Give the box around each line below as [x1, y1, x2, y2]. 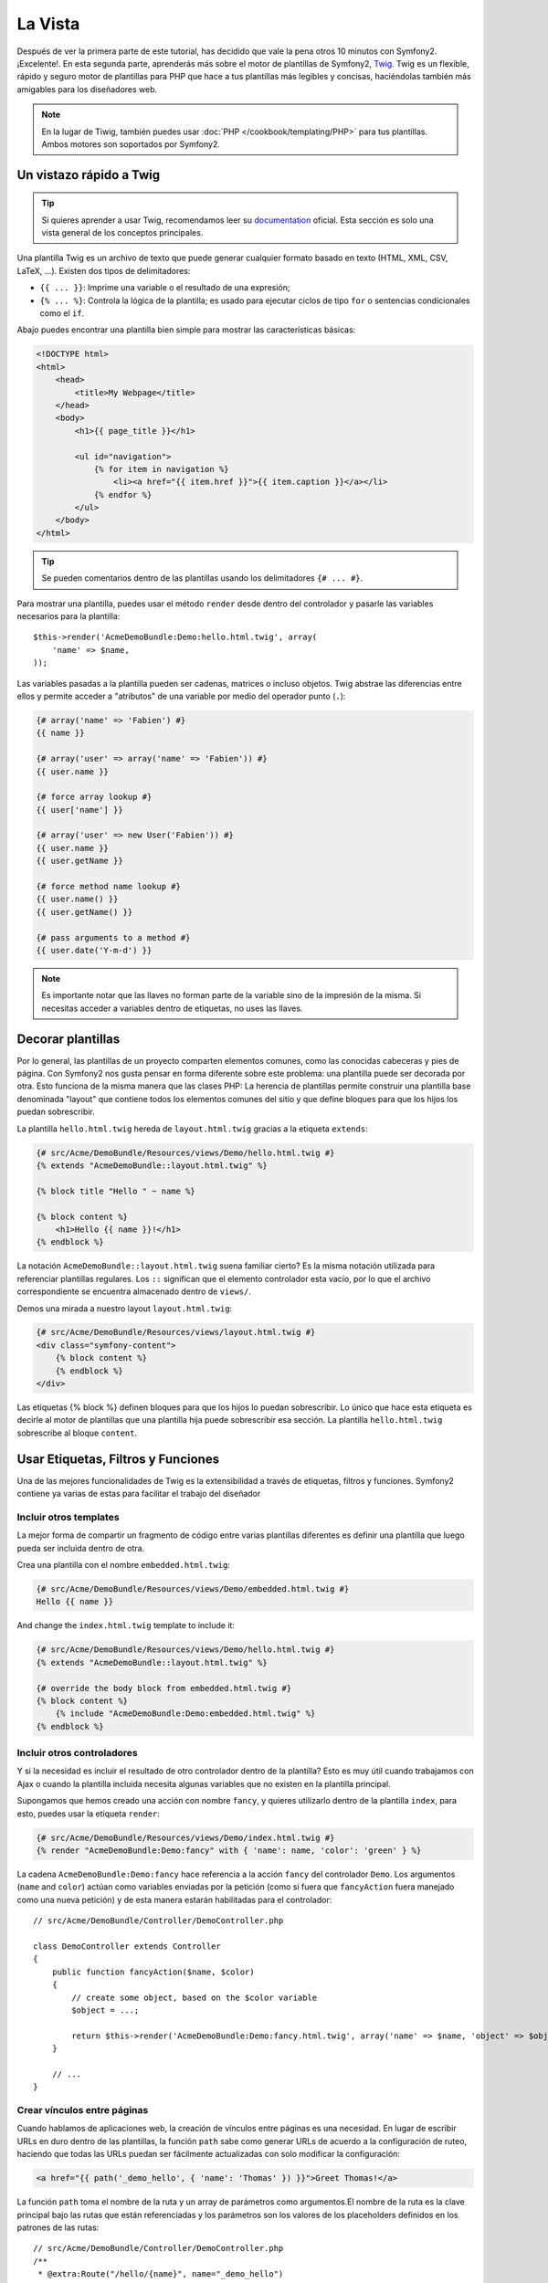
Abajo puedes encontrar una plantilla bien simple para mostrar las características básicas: [16, 324, 356, 335]
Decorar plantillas [16, 1031, 121, 1047]
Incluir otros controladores [16, 1747, 138, 1760]
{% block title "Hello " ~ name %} [36, 1185, 195, 1196]
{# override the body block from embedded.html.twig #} [36, 1683, 292, 1693]
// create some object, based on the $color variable [71, 1992, 318, 2003]
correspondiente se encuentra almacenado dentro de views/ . [16, 1286, 251, 1297]
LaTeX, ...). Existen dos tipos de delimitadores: [16, 265, 191, 276]
